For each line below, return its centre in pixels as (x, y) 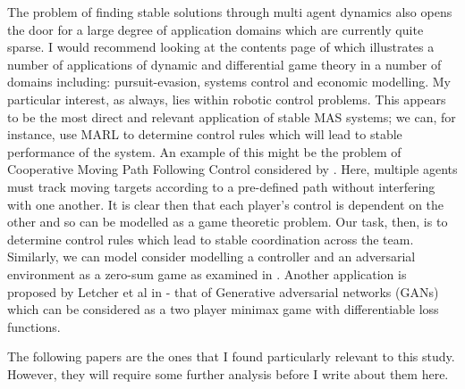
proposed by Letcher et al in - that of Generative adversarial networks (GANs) (223, 291)
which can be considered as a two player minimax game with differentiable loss (223, 309)
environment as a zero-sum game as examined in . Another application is (207, 273)
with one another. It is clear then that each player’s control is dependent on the (226, 204)
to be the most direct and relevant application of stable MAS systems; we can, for (232, 116)
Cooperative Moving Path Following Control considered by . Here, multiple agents (232, 169)
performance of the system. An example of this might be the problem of (204, 151)
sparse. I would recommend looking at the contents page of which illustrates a (221, 47)
